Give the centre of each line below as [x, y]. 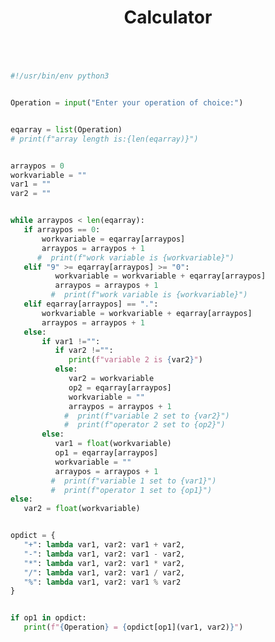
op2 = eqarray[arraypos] [120, 387]
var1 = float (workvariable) [113, 444]
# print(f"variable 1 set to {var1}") [133, 481]
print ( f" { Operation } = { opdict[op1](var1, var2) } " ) [133, 627]
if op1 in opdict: [48, 618]
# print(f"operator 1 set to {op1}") [131, 490]
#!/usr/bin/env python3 [60, 76]
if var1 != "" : [71, 341]
